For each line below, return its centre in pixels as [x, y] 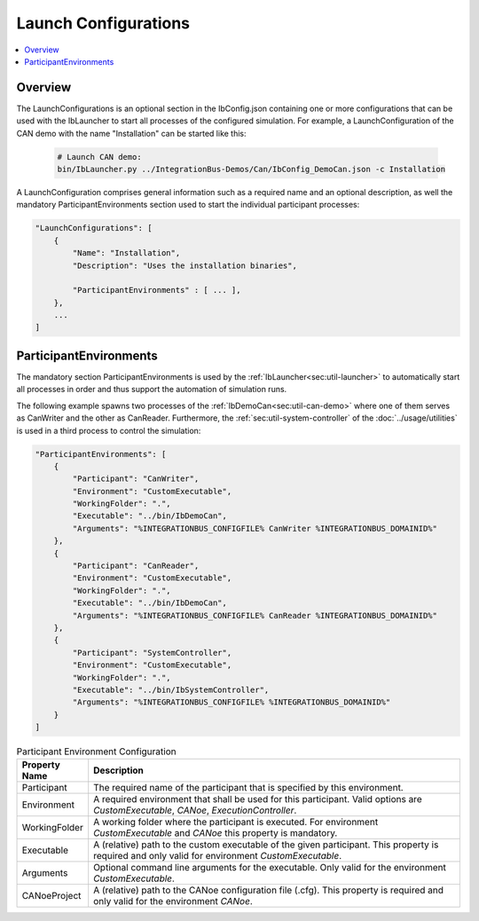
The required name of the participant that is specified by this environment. [248, 788]
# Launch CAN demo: [99, 157]
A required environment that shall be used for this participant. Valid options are [258, 799]
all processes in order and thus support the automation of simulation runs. [152, 390]
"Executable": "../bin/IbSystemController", [171, 689]
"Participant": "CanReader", [136, 566]
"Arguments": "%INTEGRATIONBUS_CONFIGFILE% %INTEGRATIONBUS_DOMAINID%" [232, 702]
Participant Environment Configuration [96, 752]
